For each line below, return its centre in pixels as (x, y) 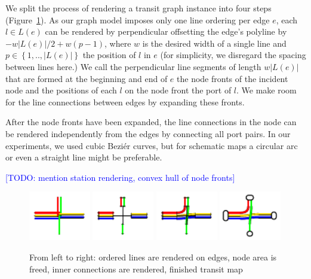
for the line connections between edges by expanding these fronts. (125, 101)
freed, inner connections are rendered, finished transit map (136, 269)
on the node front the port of (178, 90)
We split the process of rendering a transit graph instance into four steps (138, 8)
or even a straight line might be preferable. (84, 157)
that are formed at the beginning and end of (87, 78)
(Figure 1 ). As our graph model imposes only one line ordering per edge (138, 19)
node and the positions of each (61, 90)
